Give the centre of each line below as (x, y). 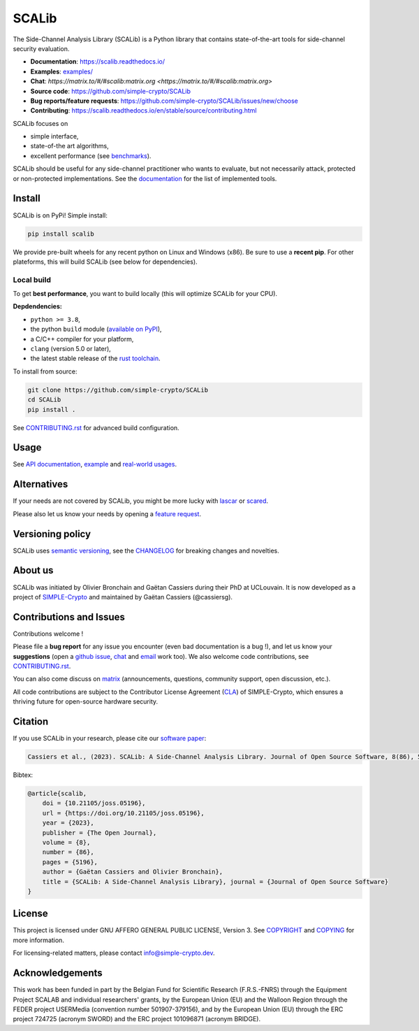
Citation (31, 721)
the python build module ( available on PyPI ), (96, 329)
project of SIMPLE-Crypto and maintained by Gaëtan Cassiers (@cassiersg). (123, 597)
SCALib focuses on (41, 123)
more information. (38, 940)
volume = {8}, (66, 842)
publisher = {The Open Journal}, (100, 833)
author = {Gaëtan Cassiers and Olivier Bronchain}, (133, 872)
